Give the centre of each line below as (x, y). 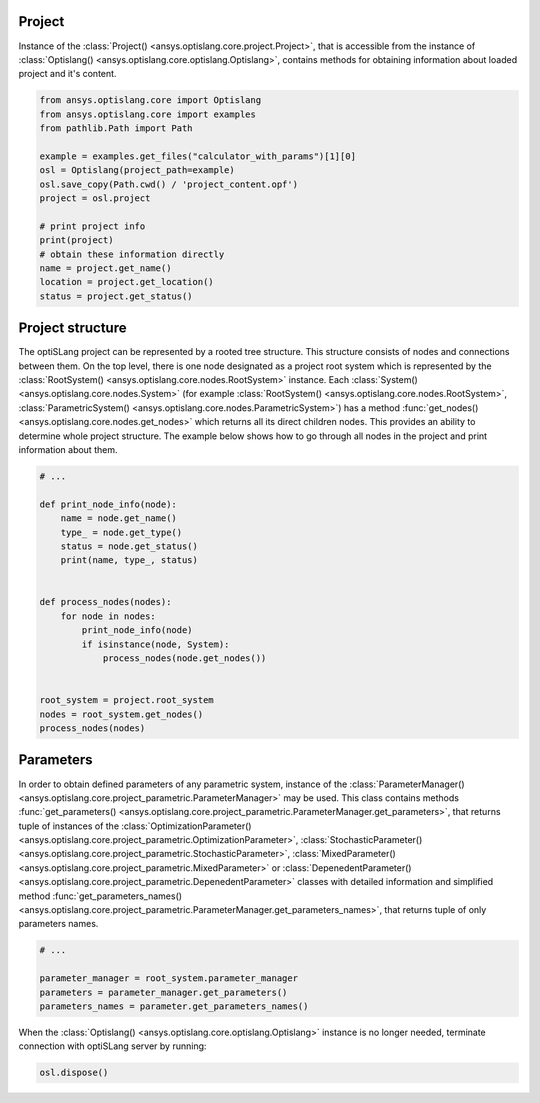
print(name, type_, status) (129, 560)
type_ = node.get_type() (121, 532)
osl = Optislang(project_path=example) (137, 170)
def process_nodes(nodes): (105, 602)
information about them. (68, 449)
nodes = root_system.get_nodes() (121, 714)
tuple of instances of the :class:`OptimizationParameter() (135, 826)
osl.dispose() (74, 1073)
